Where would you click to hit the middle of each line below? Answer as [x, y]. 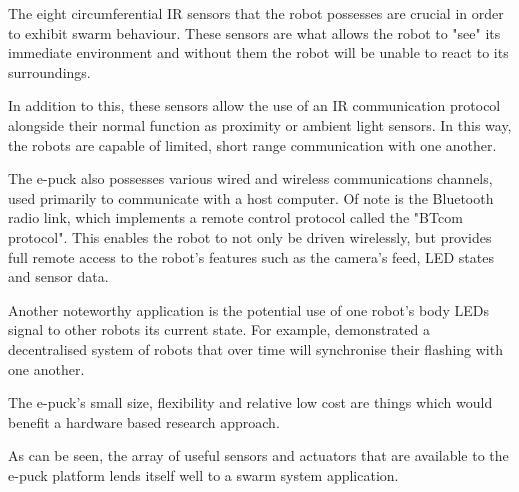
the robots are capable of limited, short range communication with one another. [252, 144]
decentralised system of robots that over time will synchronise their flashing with [255, 348]
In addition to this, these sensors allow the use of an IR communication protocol [254, 105]
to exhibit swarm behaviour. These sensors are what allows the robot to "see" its [254, 32]
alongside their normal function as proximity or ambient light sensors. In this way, [260, 124]
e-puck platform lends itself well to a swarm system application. [203, 474]
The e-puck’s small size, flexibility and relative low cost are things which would [250, 402]
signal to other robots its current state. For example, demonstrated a [219, 329]
